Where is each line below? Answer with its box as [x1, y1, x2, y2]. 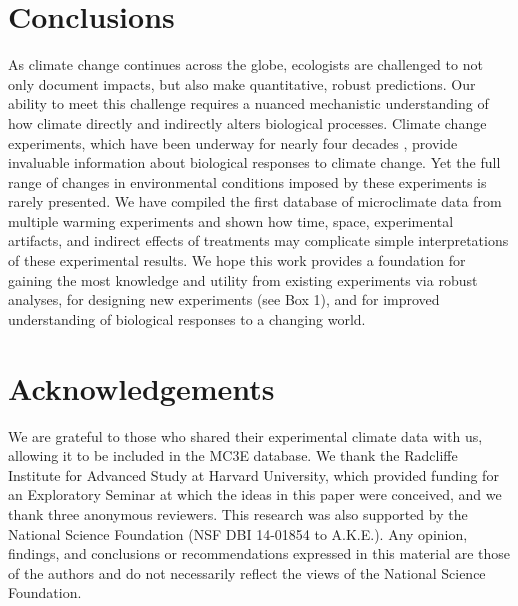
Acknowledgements [8, 367, 275, 408]
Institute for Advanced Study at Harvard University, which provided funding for [8, 464, 499, 485]
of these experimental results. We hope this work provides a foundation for [8, 250, 466, 271]
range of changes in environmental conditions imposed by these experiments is [8, 171, 487, 192]
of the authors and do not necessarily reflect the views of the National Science [8, 562, 486, 583]
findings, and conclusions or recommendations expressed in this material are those [8, 543, 511, 564]
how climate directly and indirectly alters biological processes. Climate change [8, 112, 487, 133]
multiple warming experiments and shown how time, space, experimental [8, 210, 454, 231]
